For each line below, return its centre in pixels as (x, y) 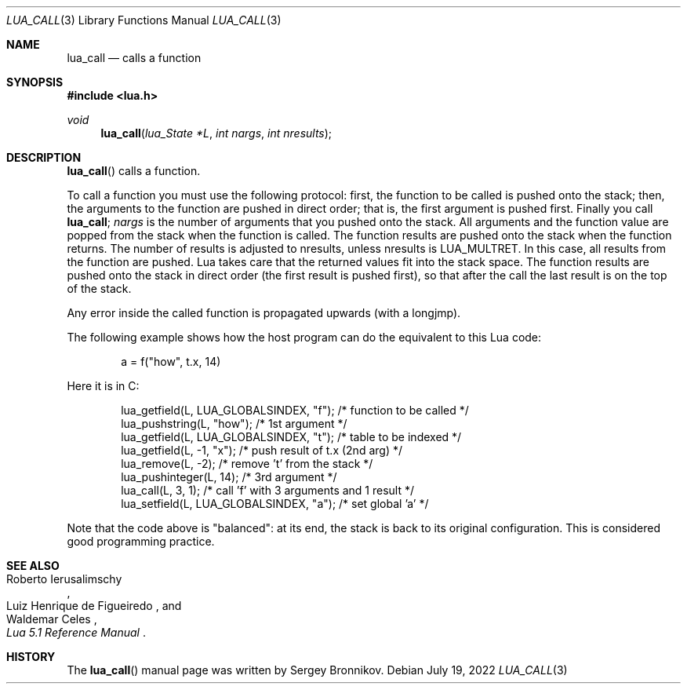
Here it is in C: (103, 386)
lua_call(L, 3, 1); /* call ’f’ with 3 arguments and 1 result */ (268, 490)
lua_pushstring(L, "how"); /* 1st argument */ (234, 423)
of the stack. (99, 288)
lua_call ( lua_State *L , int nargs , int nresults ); (216, 133)
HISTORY (31, 657)
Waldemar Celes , (52, 619)
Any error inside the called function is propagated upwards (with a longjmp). (264, 313)
